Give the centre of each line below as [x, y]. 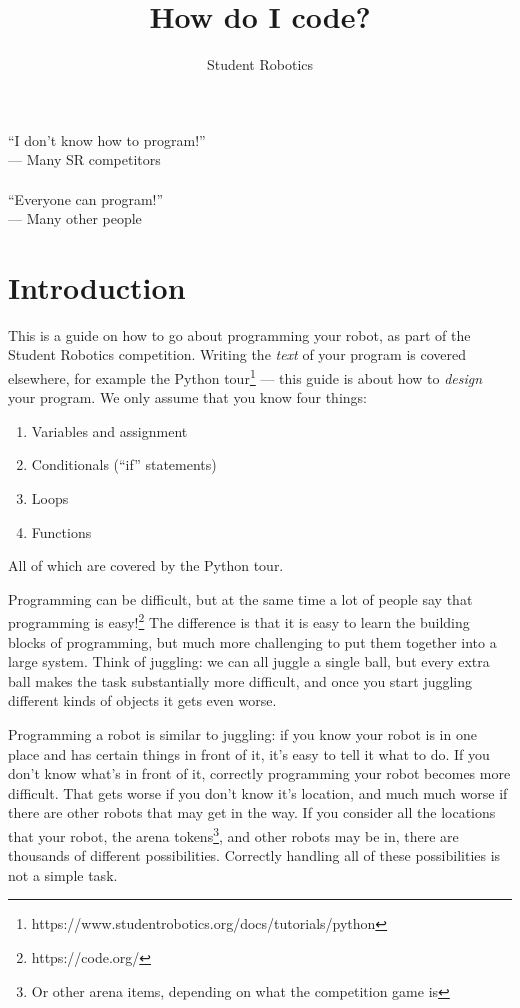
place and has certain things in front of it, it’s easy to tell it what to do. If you [249, 753]
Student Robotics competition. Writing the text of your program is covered [237, 354]
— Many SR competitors [84, 159]
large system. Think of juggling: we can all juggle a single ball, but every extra [249, 661]
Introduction [97, 286]
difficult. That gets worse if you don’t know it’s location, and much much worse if [258, 792]
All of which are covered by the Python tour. [146, 565]
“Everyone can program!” [86, 198]
